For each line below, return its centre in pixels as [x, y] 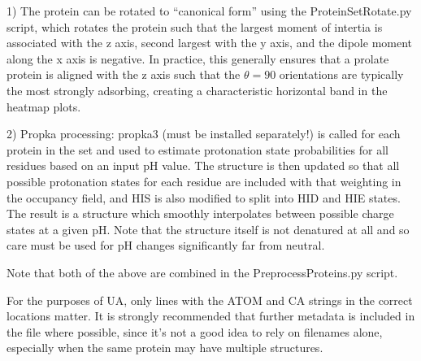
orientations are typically [341, 74]
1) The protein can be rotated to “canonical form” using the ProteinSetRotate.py [209, 11]
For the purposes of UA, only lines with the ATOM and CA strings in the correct [210, 300]
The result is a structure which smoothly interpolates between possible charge [200, 213]
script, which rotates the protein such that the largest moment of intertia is [195, 26]
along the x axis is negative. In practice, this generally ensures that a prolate [198, 58]
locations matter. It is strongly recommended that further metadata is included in [211, 316]
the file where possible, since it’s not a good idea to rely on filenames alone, [195, 331]
